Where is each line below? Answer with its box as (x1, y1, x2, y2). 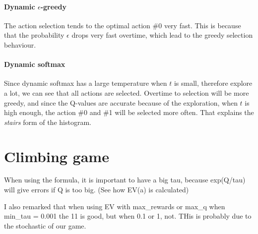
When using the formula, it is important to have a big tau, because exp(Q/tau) (4, 175, 246, 185)
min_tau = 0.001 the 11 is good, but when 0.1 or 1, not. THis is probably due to (4, 211, 252, 221)
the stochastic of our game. (4, 220, 86, 231)
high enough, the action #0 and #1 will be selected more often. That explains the (4, 107, 254, 117)
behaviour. (4, 39, 36, 50)
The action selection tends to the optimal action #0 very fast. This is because (4, 20, 241, 30)
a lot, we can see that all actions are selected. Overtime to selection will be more (4, 87, 249, 98)
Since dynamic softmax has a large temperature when (4, 78, 167, 88)
